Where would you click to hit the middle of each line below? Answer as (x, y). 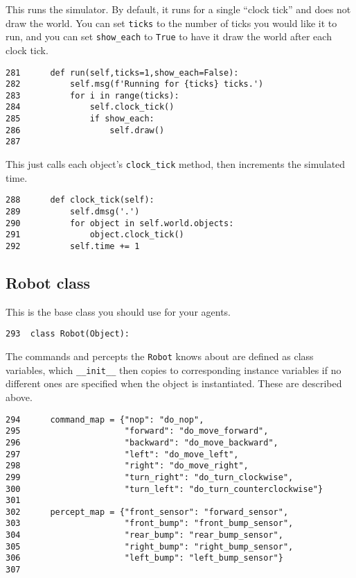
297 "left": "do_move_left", (122, 454)
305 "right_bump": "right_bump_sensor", (150, 546)
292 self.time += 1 (73, 246)
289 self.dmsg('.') (73, 212)
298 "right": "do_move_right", (127, 466)
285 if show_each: (80, 119)
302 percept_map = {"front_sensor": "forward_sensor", (147, 512)
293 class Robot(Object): (68, 334)
